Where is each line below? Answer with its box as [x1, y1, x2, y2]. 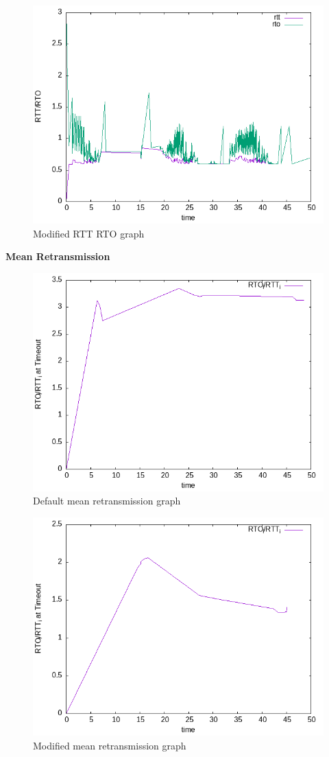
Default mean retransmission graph [33, 493, 181, 508]
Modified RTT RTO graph [33, 226, 145, 240]
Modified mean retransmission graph [33, 738, 186, 752]
